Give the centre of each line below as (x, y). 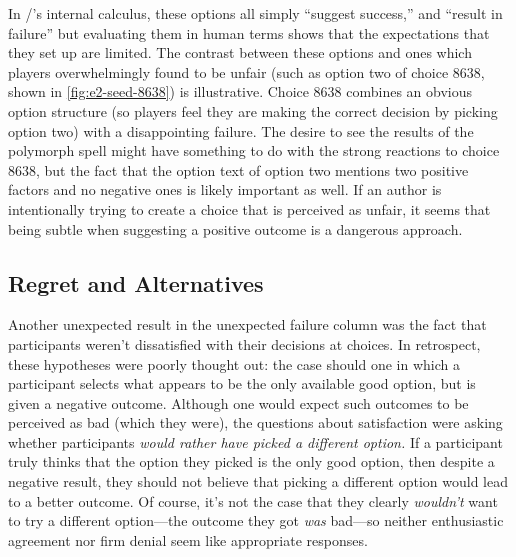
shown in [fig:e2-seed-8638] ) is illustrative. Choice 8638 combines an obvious (240, 91)
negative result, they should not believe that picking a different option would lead (258, 481)
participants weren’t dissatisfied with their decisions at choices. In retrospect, (244, 343)
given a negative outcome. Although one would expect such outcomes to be (238, 402)
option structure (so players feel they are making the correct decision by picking (253, 110)
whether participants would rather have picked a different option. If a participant (255, 441)
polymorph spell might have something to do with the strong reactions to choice (254, 150)
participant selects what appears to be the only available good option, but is (242, 383)
